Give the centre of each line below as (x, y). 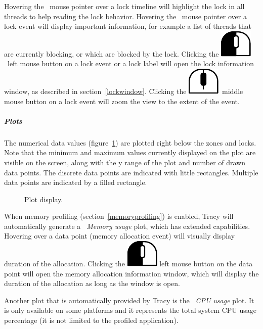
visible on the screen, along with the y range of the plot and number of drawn (125, 162)
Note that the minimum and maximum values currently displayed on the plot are (130, 152)
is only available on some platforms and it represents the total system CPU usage (130, 310)
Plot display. (44, 199)
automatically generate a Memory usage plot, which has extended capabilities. (127, 226)
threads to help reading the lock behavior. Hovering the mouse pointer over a (125, 16)
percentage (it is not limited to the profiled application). (91, 320)
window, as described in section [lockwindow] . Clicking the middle (124, 91)
